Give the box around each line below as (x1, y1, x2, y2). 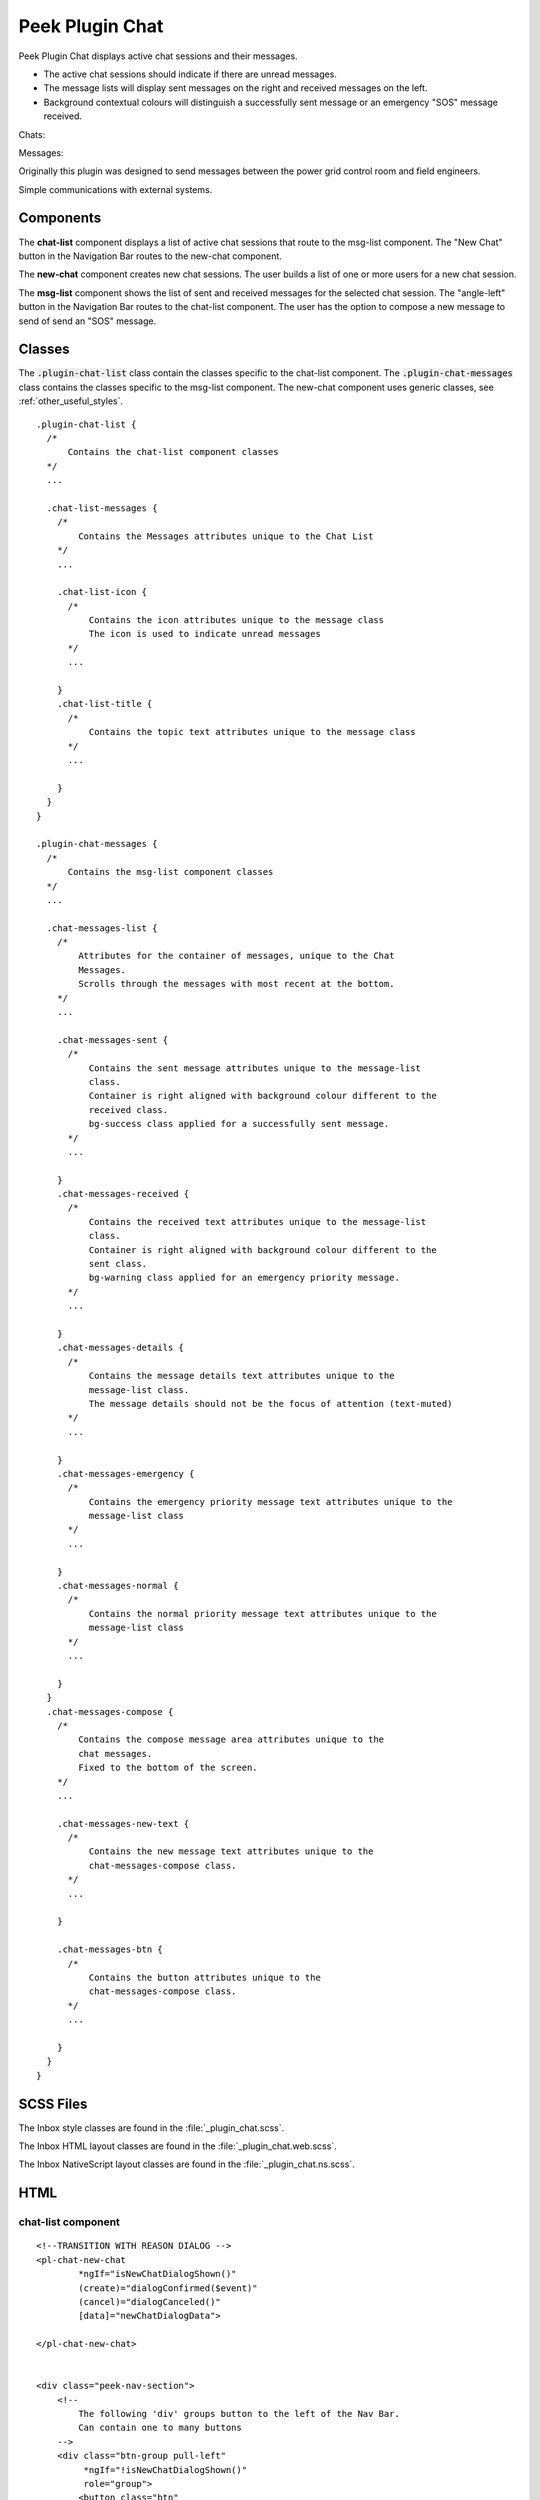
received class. (88, 1104, 169, 1115)
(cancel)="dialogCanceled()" (78, 2296, 222, 2307)
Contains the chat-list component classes (67, 446, 279, 458)
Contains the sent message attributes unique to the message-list (88, 1062, 422, 1074)
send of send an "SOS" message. (18, 315, 157, 327)
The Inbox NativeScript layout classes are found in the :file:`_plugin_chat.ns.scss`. (18, 2158, 355, 2170)
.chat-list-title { (56, 698, 153, 710)
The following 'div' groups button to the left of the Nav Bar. (78, 2408, 400, 2420)
